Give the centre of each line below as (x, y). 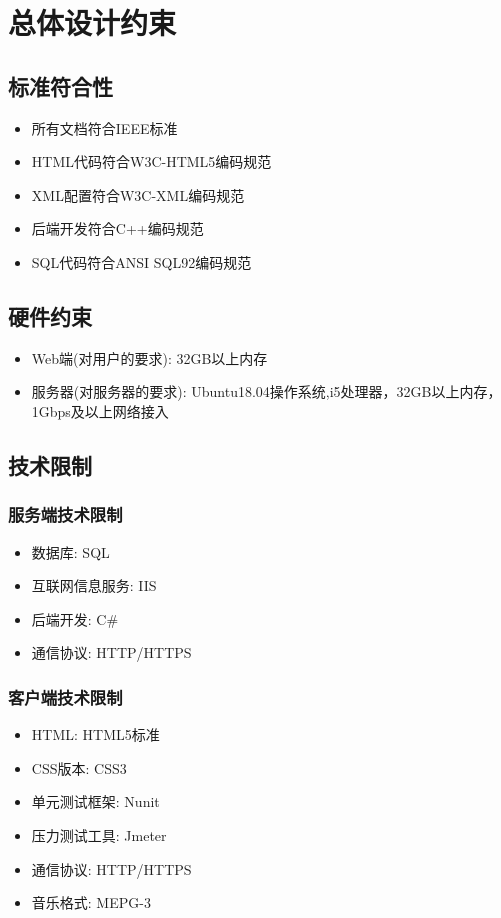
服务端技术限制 (65, 514)
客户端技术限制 (65, 696)
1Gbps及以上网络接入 (100, 410)
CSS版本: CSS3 (79, 767)
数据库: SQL (70, 551)
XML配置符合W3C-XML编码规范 (138, 194)
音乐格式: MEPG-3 (91, 902)
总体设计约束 (92, 22)
